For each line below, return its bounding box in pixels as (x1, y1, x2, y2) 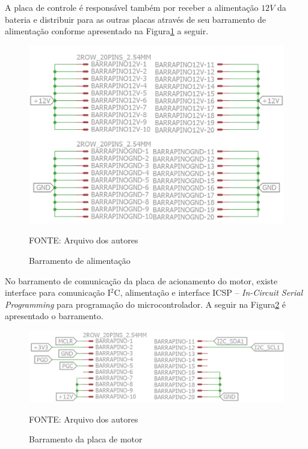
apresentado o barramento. (5, 310, 103, 322)
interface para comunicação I (5, 286, 111, 299)
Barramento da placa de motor (29, 433, 143, 445)
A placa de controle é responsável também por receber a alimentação (5, 1, 259, 13)
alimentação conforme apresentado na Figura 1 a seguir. (5, 25, 209, 37)
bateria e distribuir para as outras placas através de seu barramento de (5, 13, 266, 25)
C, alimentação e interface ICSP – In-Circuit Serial (114, 286, 303, 299)
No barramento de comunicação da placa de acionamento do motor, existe (5, 274, 278, 287)
